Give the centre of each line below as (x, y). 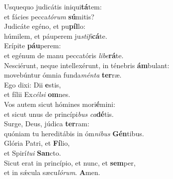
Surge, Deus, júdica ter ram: (47, 124)
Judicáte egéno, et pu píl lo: (45, 26)
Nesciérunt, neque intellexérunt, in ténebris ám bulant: (87, 65)
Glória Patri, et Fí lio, (37, 143)
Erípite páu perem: (33, 45)
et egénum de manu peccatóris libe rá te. (64, 55)
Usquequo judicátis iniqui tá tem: (53, 6)
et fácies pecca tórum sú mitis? (49, 16)
